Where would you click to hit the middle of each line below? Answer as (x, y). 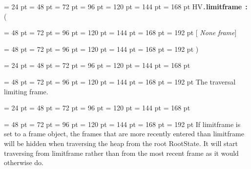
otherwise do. (24, 162)
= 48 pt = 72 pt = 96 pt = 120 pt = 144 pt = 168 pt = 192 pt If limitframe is (122, 124)
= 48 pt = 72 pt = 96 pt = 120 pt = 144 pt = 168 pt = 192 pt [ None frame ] (120, 32)
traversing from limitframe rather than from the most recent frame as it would (121, 153)
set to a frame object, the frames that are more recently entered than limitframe (124, 134)
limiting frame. (26, 91)
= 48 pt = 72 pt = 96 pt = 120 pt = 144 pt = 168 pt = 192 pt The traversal (120, 82)
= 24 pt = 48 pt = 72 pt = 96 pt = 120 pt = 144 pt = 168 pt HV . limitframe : (126, 6)
